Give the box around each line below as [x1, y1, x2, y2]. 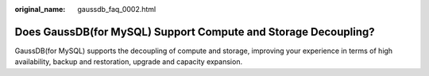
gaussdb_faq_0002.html [77, 5, 157, 13]
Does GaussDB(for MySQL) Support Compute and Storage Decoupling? [14, 25, 375, 39]
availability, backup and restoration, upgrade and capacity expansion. [14, 57, 242, 66]
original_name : [14, 5, 66, 13]
